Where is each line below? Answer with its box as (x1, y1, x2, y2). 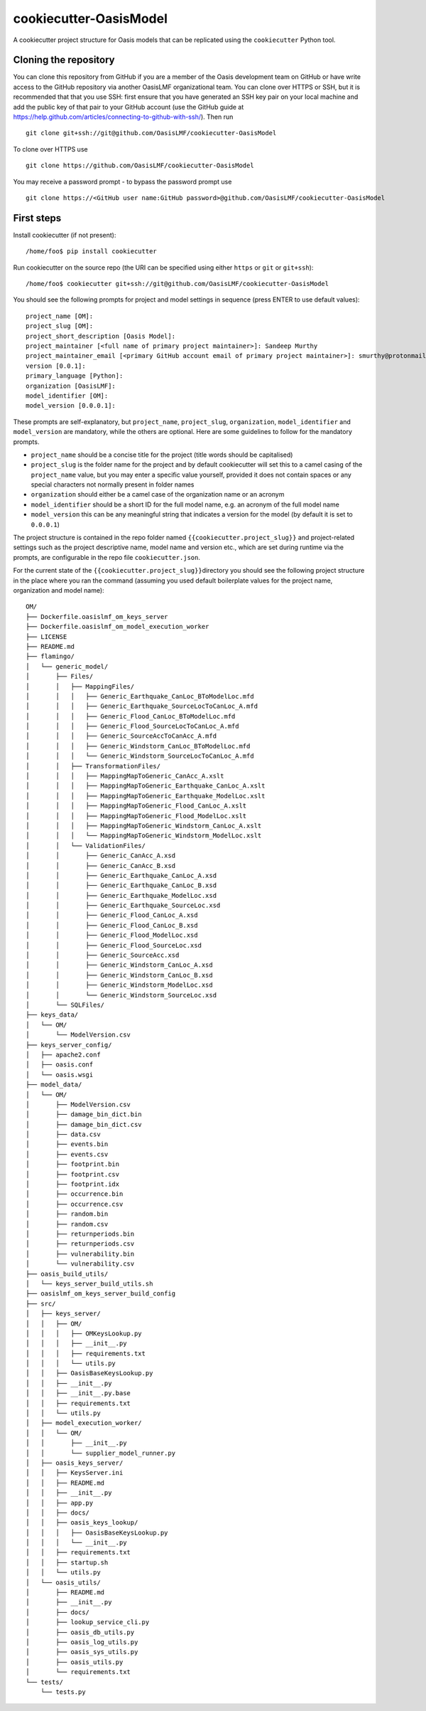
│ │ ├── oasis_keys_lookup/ (26, 1519, 138, 1527)
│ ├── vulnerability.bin (26, 1249, 135, 1258)
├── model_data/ (26, 1081, 82, 1088)
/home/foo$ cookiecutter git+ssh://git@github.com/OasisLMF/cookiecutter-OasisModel (26, 280, 329, 288)
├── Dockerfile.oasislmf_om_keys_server (26, 613, 168, 620)
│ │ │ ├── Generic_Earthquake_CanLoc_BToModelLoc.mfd (26, 692, 255, 700)
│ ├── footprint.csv (26, 1170, 120, 1178)
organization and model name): (13, 586, 104, 594)
